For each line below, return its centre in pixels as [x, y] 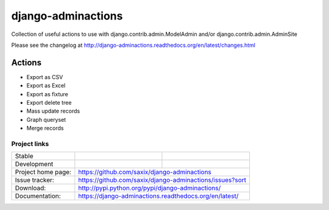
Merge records [45, 128]
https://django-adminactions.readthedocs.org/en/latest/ [158, 196]
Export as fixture [47, 94]
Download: [30, 188]
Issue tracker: [34, 180]
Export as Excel [46, 86]
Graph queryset [46, 119]
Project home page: [43, 172]
